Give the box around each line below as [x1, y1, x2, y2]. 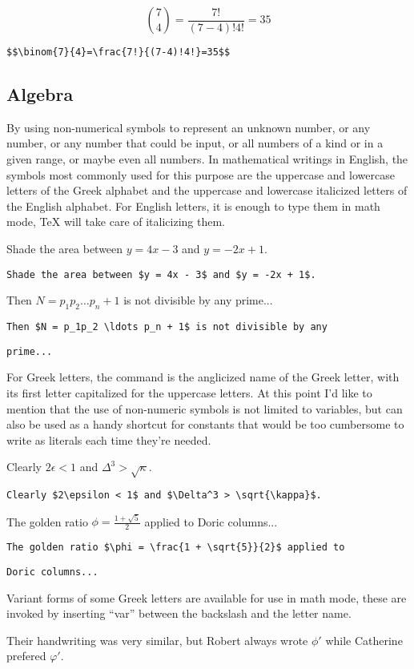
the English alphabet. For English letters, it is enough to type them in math [6, 197, 380, 214]
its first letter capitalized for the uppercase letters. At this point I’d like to [6, 384, 372, 401]
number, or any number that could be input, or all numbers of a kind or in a [6, 135, 384, 151]
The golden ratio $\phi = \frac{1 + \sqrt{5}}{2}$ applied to [6, 542, 345, 554]
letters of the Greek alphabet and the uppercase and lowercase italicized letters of [6, 182, 408, 199]
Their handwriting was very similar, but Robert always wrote [6, 631, 308, 648]
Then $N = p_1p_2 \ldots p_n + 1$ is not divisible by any [6, 321, 328, 333]
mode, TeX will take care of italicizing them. [6, 213, 226, 230]
